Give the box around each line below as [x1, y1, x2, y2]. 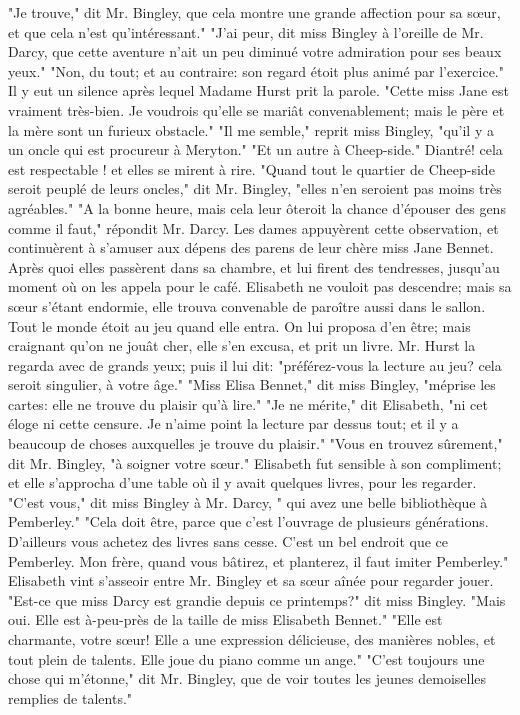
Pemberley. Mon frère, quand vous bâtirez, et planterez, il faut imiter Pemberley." [8, 550, 509, 571]
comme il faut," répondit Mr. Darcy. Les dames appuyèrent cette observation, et [8, 217, 499, 238]
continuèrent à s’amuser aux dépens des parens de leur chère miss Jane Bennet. [8, 237, 494, 258]
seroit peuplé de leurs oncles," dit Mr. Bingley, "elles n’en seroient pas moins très [8, 178, 502, 199]
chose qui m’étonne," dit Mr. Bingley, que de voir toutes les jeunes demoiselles [8, 668, 487, 689]
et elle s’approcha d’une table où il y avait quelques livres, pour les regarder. [8, 472, 477, 493]
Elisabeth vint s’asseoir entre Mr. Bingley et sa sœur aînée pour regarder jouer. [8, 570, 494, 591]
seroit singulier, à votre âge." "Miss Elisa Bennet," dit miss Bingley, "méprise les [8, 374, 496, 395]
